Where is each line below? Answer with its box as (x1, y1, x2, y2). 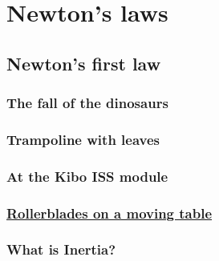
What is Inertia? (6, 239, 116, 259)
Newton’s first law (6, 50, 161, 75)
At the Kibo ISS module (6, 166, 168, 186)
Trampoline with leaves (6, 129, 160, 149)
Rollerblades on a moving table (6, 203, 213, 223)
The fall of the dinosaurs (6, 93, 168, 113)
